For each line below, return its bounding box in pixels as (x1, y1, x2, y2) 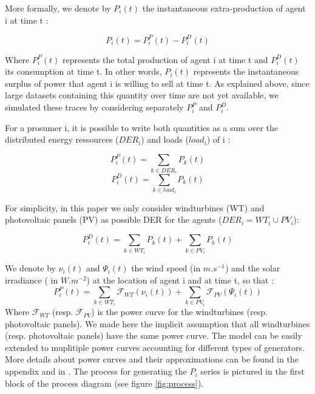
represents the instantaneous (193, 65, 299, 78)
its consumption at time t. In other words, (5, 65, 162, 78)
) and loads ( (141, 133, 189, 146)
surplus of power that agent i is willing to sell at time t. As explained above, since (5, 76, 310, 89)
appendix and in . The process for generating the (5, 365, 187, 378)
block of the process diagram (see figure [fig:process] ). (5, 376, 204, 389)
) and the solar (225, 262, 280, 274)
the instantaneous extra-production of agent (142, 2, 306, 14)
